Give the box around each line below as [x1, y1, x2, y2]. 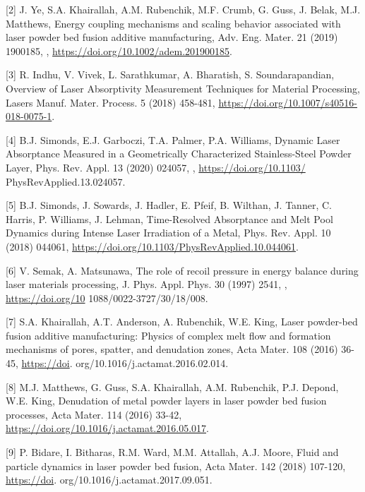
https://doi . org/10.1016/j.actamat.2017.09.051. [6, 472, 213, 487]
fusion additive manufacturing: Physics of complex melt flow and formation [6, 328, 331, 342]
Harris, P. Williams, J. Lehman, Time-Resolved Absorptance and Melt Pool [6, 211, 333, 226]
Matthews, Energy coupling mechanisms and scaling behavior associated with [6, 16, 341, 30]
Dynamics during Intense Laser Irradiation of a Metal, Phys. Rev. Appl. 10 [6, 225, 331, 240]
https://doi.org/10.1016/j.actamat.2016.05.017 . [6, 421, 209, 436]
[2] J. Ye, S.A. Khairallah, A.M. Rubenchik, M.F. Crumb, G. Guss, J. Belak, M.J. [6, 2, 361, 16]
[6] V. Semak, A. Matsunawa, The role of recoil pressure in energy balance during [6, 263, 359, 277]
